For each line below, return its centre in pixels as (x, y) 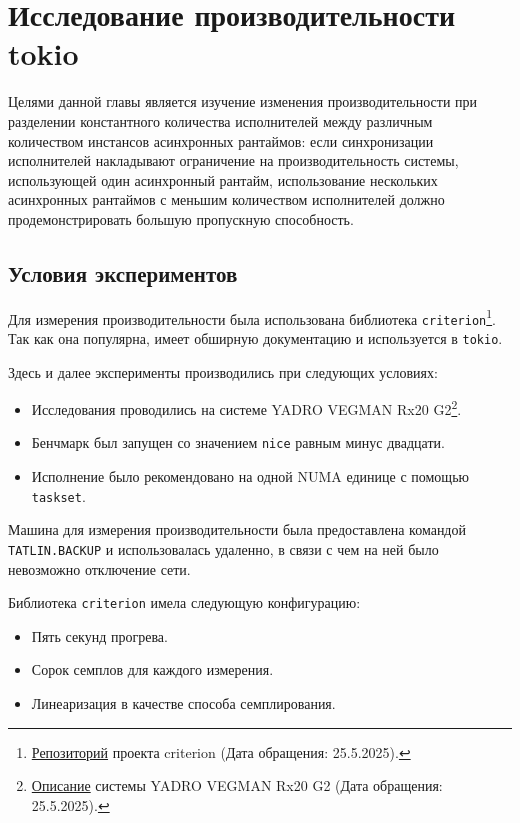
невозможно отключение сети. (99, 568)
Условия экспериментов (123, 272)
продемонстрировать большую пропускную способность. (181, 218)
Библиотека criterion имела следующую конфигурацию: (184, 602)
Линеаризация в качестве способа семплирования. (183, 703)
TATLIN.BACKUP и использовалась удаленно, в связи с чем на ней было (223, 548)
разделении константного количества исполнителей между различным (220, 120)
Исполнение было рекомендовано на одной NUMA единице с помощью (250, 476)
